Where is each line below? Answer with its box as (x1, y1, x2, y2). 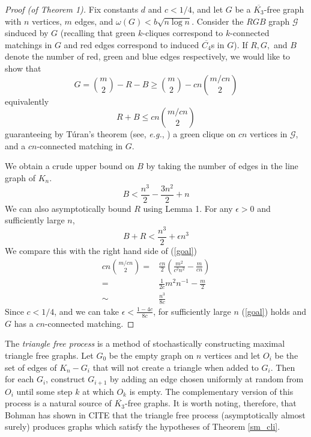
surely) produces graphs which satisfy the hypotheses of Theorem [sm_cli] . (5, 420, 280, 433)
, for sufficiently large (153, 305, 231, 317)
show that (5, 61, 41, 74)
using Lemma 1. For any (143, 202, 233, 214)
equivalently (5, 95, 49, 107)
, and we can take (54, 305, 119, 317)
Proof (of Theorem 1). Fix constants (5, 3, 139, 15)
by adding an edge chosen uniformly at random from (110, 373, 304, 385)
